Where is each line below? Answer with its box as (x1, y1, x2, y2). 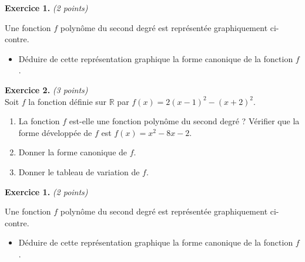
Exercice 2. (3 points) (5, 83, 88, 96)
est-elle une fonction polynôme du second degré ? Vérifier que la (69, 115, 300, 127)
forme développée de (18, 126, 92, 138)
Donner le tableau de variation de (18, 165, 140, 178)
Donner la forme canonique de (18, 146, 128, 158)
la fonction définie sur (28, 95, 107, 107)
